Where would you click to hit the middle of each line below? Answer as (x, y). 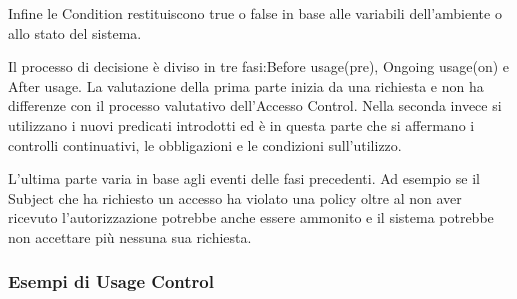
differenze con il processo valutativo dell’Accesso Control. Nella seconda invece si (255, 105)
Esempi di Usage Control (111, 281)
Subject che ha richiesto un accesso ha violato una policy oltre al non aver (235, 197)
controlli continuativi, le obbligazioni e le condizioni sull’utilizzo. (205, 144)
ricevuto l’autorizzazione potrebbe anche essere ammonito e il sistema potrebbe (251, 217)
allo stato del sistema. (75, 32)
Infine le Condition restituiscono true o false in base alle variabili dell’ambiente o (255, 13)
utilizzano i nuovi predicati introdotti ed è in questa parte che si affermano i (241, 124)
